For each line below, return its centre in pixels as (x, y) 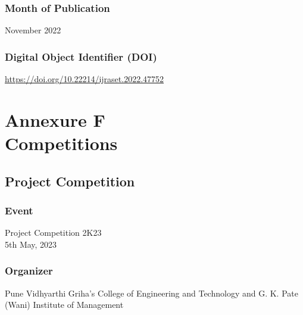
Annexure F (55, 119)
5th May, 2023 (31, 244)
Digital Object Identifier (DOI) (81, 56)
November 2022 (33, 30)
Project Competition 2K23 (53, 233)
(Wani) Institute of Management (64, 305)
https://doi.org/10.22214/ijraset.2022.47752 (85, 79)
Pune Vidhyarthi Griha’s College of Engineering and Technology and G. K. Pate (151, 293)
